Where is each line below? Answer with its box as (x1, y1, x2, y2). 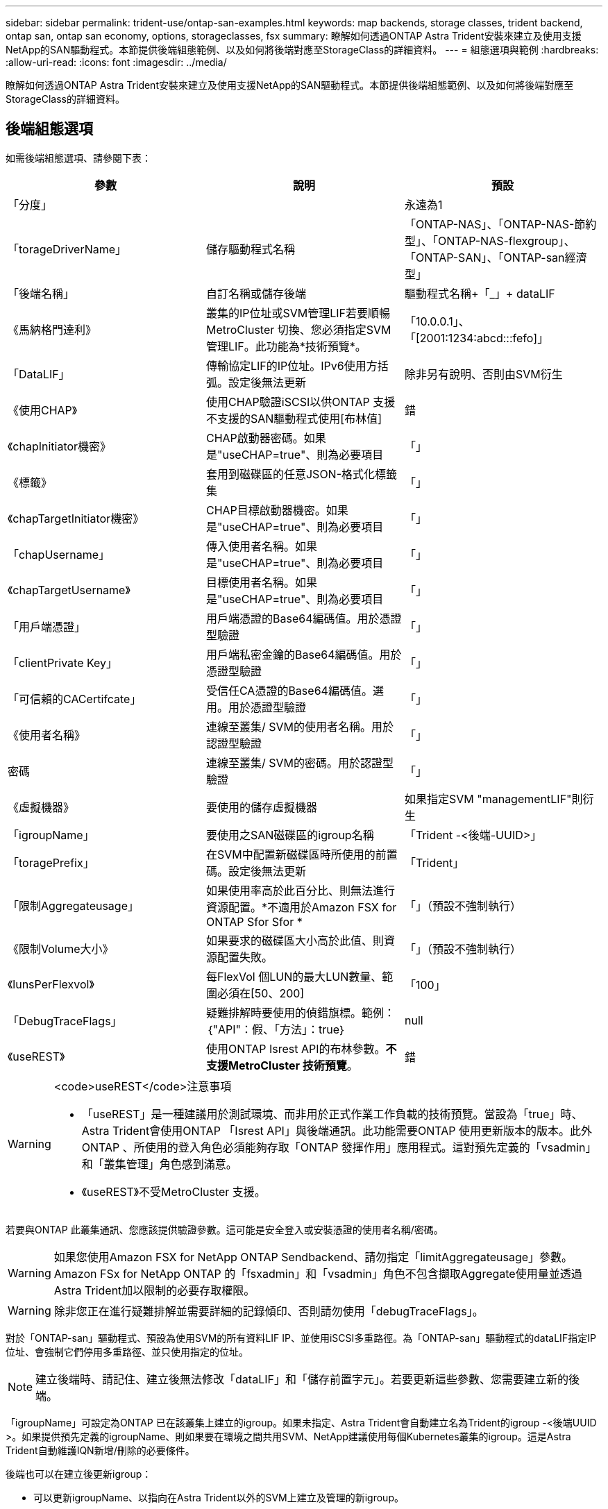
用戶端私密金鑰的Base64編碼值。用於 (205, 647, 402, 661)
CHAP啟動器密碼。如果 (205, 430, 326, 445)
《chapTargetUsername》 (8, 582, 130, 597)
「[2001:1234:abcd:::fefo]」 (404, 330, 549, 345)
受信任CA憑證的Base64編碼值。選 (205, 683, 384, 698)
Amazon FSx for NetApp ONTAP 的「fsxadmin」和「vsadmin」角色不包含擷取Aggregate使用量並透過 (53, 1266, 582, 1281)
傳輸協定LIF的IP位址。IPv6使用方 (205, 358, 378, 373)
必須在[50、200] (217, 986, 305, 1000)
